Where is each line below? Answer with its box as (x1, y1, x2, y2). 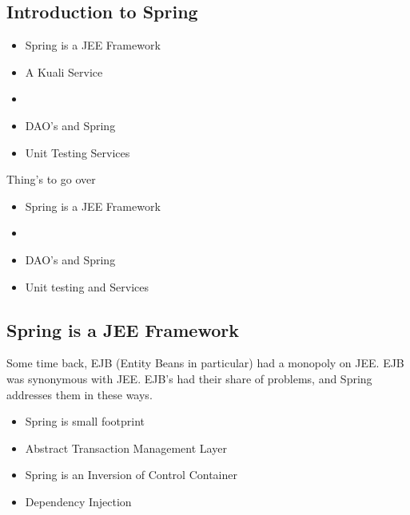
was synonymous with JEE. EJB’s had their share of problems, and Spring (6, 370, 372, 386)
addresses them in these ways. (6, 386, 153, 402)
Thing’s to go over (6, 171, 96, 188)
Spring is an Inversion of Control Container (25, 466, 237, 483)
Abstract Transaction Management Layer (25, 439, 227, 456)
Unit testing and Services (25, 278, 149, 295)
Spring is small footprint (25, 413, 145, 430)
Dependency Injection (25, 493, 132, 509)
